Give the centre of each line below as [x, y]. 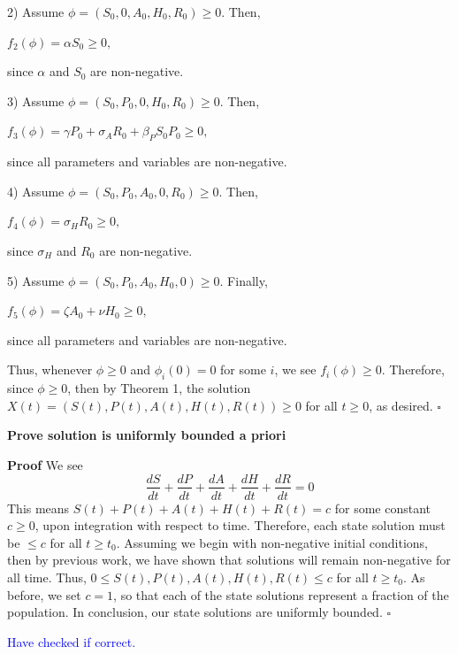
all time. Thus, [47, 577]
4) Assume [36, 191]
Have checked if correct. [72, 641]
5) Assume [36, 280]
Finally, [248, 280]
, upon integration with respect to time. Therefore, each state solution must [240, 525]
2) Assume [36, 12]
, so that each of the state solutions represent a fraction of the [281, 594]
